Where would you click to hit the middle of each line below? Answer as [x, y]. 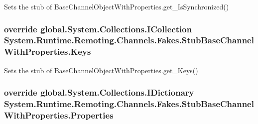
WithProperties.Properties [59, 115]
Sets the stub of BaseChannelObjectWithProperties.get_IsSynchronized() [117, 6]
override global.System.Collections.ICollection [98, 29]
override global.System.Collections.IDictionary [99, 92]
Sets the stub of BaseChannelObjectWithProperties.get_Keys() [101, 70]
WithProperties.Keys [48, 52]
